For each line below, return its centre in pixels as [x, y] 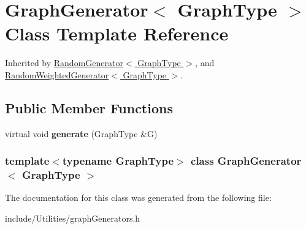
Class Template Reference [117, 33]
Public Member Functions [89, 107]
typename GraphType [118, 161]
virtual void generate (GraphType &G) [81, 133]
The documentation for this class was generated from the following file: [138, 197]
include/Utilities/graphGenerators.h [73, 218]
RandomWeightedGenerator [57, 74]
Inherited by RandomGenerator [64, 63]
